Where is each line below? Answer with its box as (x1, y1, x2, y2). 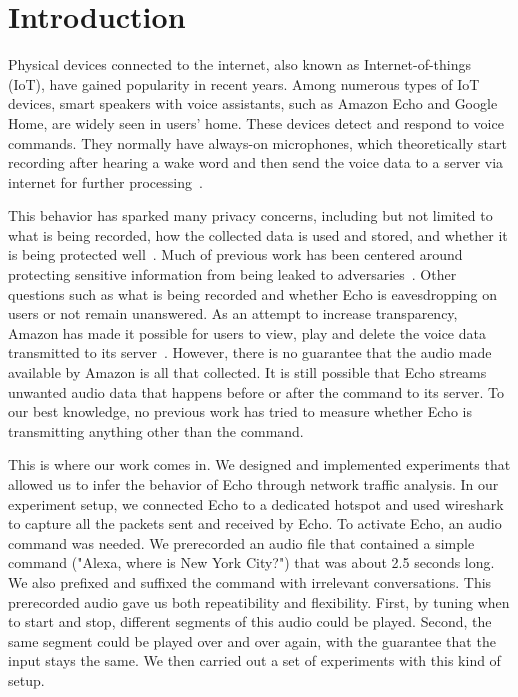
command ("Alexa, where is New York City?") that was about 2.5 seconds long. (8, 552, 495, 573)
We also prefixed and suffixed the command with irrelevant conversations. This (8, 571, 492, 592)
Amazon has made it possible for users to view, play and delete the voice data (8, 322, 486, 343)
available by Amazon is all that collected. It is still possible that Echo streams (8, 362, 487, 383)
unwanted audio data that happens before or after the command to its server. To (8, 381, 504, 402)
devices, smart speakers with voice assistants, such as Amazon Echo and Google (8, 93, 498, 114)
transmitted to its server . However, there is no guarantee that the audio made (8, 342, 492, 363)
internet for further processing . (8, 171, 203, 192)
